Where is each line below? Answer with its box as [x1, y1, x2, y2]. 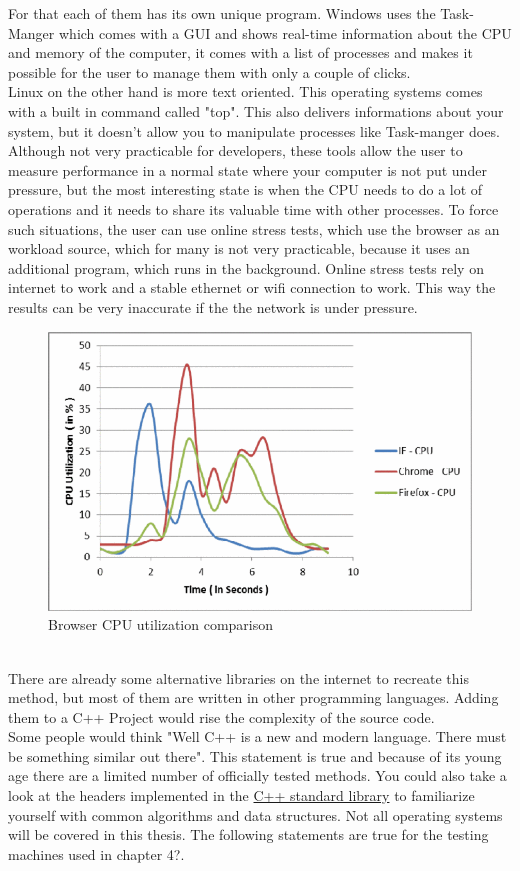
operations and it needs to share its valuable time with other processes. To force [8, 198, 499, 219]
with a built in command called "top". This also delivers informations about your [8, 100, 504, 121]
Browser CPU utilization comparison [48, 614, 274, 635]
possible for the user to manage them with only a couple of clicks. [8, 61, 411, 82]
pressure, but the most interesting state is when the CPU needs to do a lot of [8, 179, 483, 200]
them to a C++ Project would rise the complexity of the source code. [8, 706, 435, 727]
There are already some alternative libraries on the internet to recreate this [8, 667, 469, 688]
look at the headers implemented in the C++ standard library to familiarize [8, 785, 475, 806]
